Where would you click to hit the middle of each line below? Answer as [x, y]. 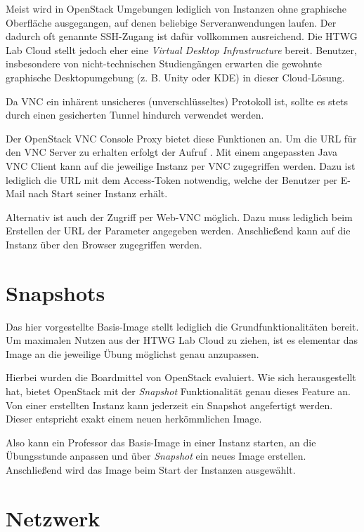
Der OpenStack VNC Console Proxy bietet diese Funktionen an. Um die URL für [181, 138]
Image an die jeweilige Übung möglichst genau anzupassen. [132, 353]
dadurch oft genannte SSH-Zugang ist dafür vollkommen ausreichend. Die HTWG [182, 36]
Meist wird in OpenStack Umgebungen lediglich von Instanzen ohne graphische [176, 8]
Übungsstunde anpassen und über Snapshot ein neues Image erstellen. [156, 456]
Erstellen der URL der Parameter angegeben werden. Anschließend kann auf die [178, 231]
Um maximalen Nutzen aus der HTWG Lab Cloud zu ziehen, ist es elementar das [182, 340]
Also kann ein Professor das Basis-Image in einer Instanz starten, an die [161, 442]
